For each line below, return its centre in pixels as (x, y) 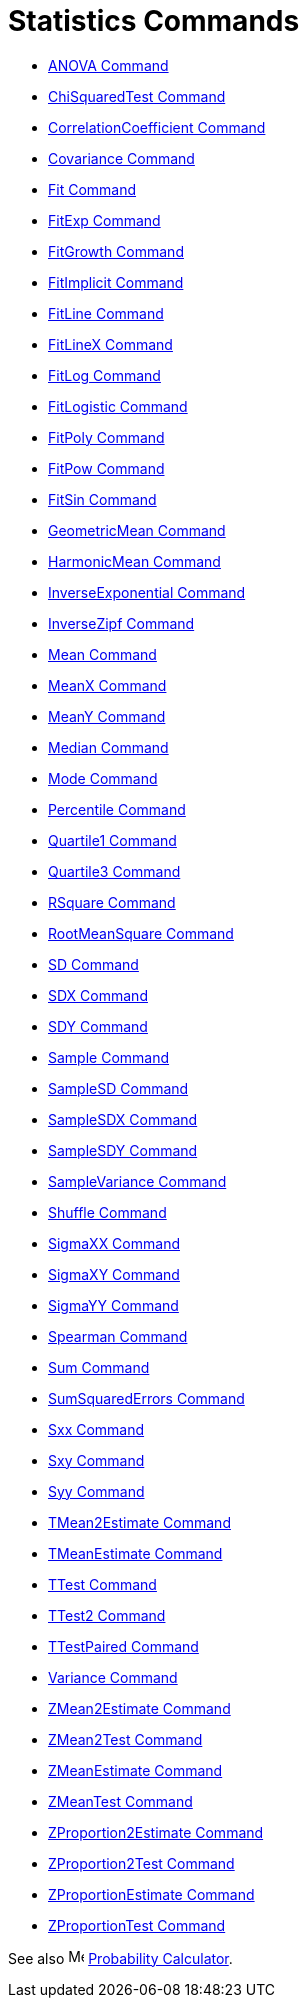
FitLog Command (104, 375)
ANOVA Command (108, 65)
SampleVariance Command (137, 1181)
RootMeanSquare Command (141, 933)
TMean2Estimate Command (139, 1522)
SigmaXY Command (114, 1274)
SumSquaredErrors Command (146, 1398)
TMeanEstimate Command (135, 1553)
